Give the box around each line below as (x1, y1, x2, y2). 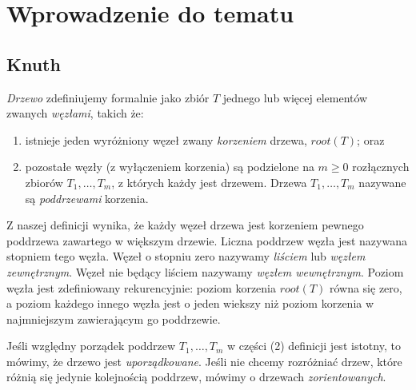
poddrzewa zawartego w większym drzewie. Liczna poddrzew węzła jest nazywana (6, 232, 407, 249)
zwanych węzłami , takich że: (6, 105, 144, 121)
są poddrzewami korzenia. (25, 189, 149, 206)
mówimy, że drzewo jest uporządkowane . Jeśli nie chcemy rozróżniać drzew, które (6, 352, 402, 369)
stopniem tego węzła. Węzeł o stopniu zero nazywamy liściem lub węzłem (6, 248, 366, 265)
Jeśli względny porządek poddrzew (6, 337, 176, 354)
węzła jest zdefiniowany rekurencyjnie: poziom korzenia (6, 279, 276, 296)
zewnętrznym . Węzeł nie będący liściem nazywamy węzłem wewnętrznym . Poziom (6, 263, 404, 280)
